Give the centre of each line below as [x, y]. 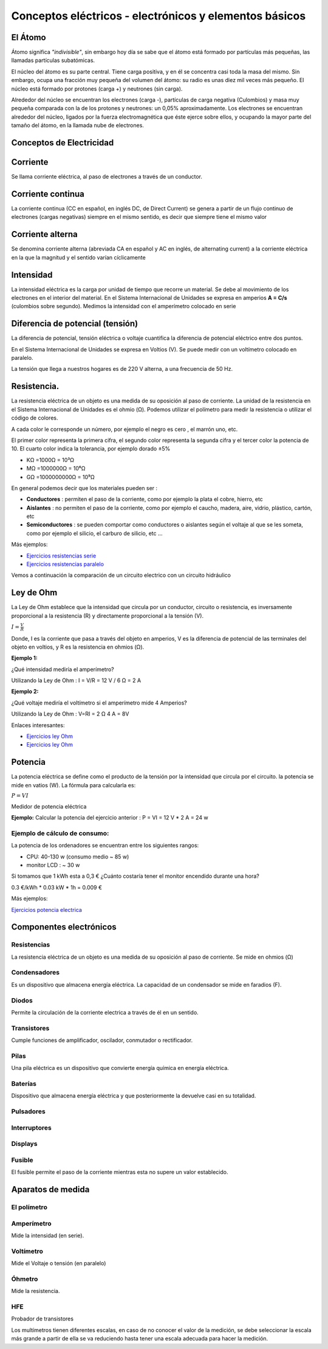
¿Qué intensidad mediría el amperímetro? [63, 669]
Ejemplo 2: [25, 692]
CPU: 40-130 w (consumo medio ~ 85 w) [78, 857]
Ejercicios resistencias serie [61, 556]
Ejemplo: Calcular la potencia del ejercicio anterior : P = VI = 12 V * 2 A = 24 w [110, 818]
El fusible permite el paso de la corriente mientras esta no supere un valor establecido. [120, 1172]
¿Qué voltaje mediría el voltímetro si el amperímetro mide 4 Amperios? [99, 703]
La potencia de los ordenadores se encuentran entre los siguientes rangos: [105, 846]
